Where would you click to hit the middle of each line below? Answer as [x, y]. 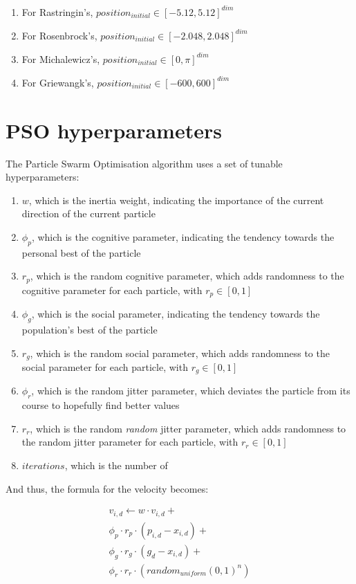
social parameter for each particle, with [105, 367]
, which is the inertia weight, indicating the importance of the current [176, 200]
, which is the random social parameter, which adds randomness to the [180, 353]
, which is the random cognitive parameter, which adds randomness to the [187, 276]
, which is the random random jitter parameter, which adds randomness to [188, 428]
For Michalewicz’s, [61, 58]
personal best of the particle [81, 252]
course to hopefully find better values [101, 405]
